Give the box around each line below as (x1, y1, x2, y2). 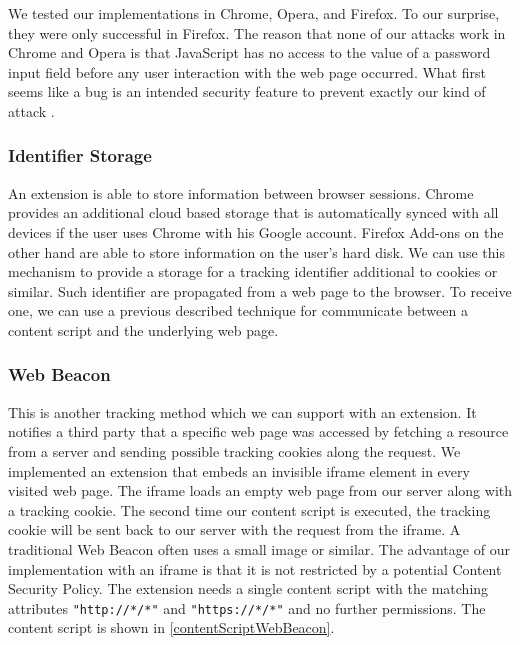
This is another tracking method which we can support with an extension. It (8, 401, 477, 422)
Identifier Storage (8, 143, 152, 168)
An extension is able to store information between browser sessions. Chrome (8, 182, 474, 203)
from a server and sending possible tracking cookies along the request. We (8, 440, 461, 461)
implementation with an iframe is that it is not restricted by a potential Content (8, 558, 502, 579)
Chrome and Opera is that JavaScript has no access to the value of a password (8, 42, 491, 63)
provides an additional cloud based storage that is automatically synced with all (8, 202, 499, 223)
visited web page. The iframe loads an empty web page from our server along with (8, 480, 512, 501)
